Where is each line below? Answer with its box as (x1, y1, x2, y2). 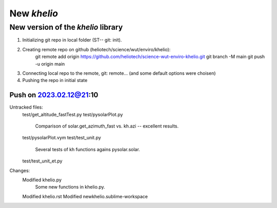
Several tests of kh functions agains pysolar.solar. (35, 146, 141, 152)
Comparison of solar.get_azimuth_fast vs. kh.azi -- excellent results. (35, 123, 179, 129)
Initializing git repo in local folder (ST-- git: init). (22, 37, 122, 43)
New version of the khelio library (9, 23, 123, 32)
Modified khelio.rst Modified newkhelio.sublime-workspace (22, 193, 148, 199)
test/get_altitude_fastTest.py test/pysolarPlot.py (22, 111, 123, 117)
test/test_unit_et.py (22, 158, 63, 164)
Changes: (9, 167, 30, 174)
